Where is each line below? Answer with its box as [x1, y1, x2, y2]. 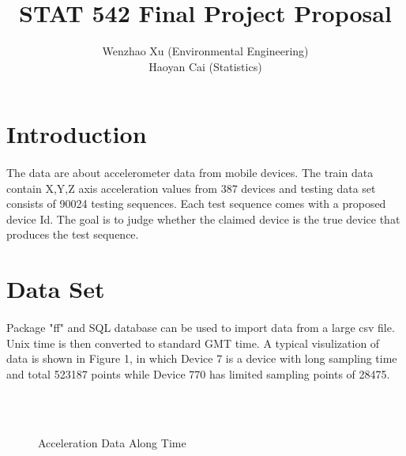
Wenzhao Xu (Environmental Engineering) [102, 43, 309, 59]
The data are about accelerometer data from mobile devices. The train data [6, 164, 374, 181]
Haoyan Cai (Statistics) [148, 58, 262, 74]
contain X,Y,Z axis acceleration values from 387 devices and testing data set [6, 179, 376, 196]
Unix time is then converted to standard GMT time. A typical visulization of [6, 334, 380, 351]
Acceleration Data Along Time [38, 434, 186, 450]
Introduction [6, 118, 147, 150]
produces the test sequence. [6, 226, 139, 243]
